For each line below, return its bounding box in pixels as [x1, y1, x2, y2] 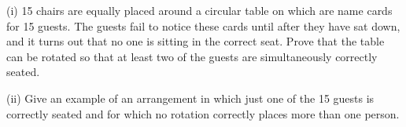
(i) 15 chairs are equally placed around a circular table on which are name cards [6, 2, 393, 18]
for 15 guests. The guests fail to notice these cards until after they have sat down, [6, 17, 400, 34]
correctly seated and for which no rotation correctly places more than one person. [6, 105, 400, 122]
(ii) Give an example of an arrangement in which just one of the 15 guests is [6, 89, 375, 106]
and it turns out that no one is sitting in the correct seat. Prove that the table [6, 33, 385, 49]
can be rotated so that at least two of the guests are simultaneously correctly [6, 48, 378, 64]
